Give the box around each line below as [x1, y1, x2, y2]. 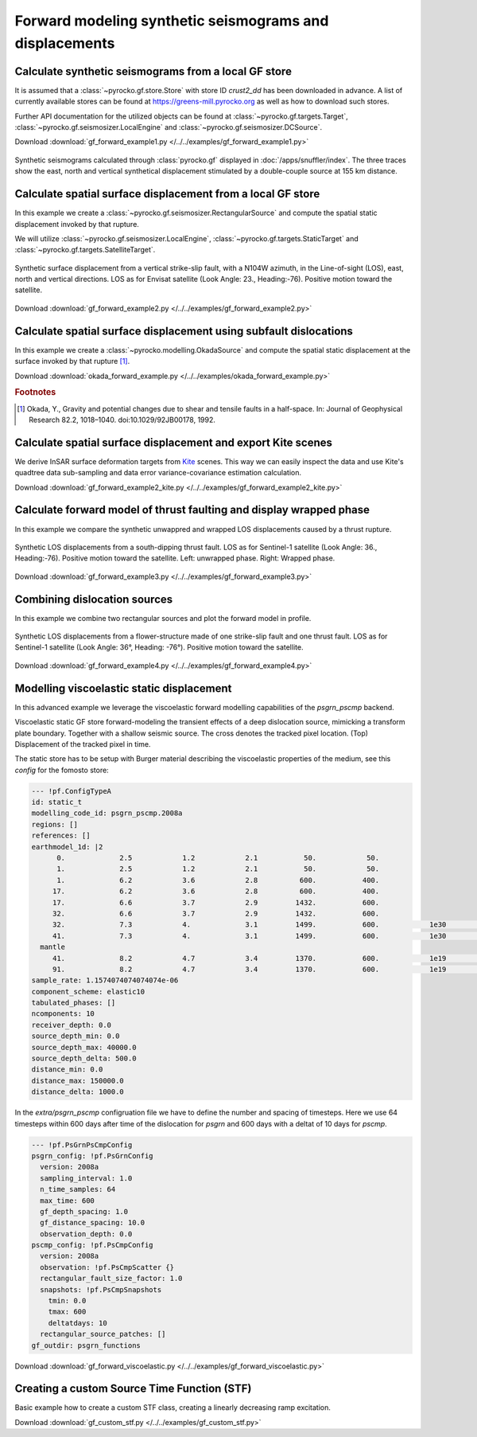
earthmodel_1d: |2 [31, 842, 103, 851]
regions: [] [31, 820, 79, 829]
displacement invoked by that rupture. [14, 219, 139, 228]
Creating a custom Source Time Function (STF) [14, 1382, 252, 1396]
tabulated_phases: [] [31, 998, 116, 1007]
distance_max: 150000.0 [31, 1076, 125, 1085]
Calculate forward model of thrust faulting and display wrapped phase [14, 503, 370, 517]
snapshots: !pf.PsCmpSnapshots [40, 1285, 162, 1294]
